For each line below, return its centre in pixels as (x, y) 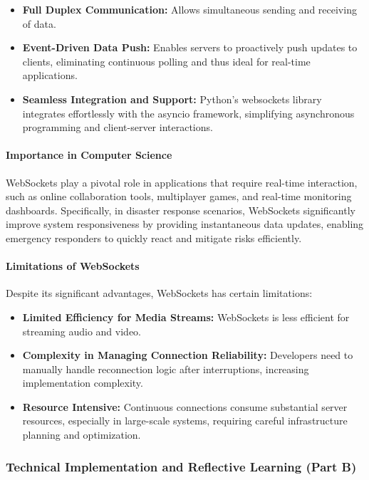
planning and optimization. (82, 435)
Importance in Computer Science (89, 155)
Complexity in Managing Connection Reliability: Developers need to (188, 355)
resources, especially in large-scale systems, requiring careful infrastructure (185, 421)
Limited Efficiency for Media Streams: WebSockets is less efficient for (186, 317)
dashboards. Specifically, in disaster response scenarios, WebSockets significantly (181, 210)
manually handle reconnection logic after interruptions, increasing (166, 369)
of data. (39, 23)
